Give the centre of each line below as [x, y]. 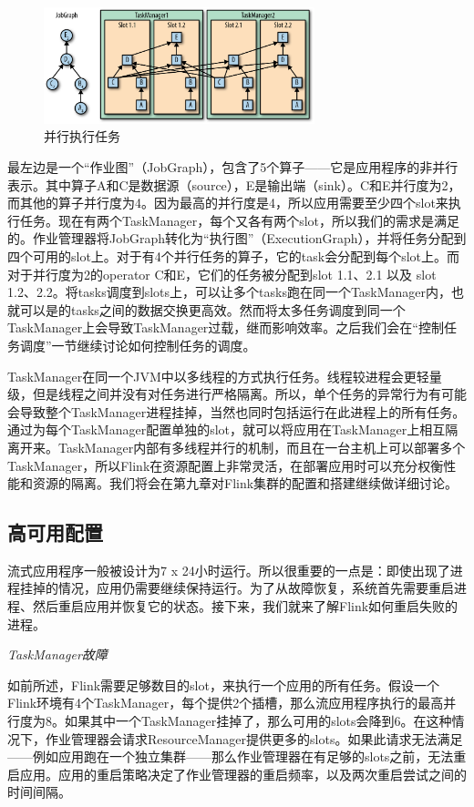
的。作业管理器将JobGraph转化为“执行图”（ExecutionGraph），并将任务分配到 [237, 238]
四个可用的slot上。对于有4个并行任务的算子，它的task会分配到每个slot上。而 [234, 255]
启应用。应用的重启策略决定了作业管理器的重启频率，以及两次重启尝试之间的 [237, 774]
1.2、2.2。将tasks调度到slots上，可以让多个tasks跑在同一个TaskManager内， [230, 292]
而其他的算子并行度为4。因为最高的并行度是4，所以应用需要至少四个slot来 [228, 203]
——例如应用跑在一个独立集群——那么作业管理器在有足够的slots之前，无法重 [237, 756]
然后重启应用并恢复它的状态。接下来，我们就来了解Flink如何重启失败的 [245, 606]
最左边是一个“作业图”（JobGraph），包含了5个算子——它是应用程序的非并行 [233, 167]
